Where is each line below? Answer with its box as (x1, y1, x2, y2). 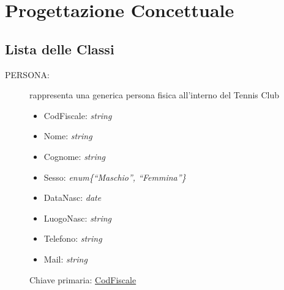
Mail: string (43, 252, 88, 265)
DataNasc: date (43, 191, 102, 204)
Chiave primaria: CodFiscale (29, 273, 136, 286)
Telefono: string (43, 232, 102, 245)
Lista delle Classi (5, 39, 114, 58)
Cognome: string (43, 150, 106, 162)
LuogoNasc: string (43, 211, 112, 224)
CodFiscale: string (43, 109, 112, 121)
